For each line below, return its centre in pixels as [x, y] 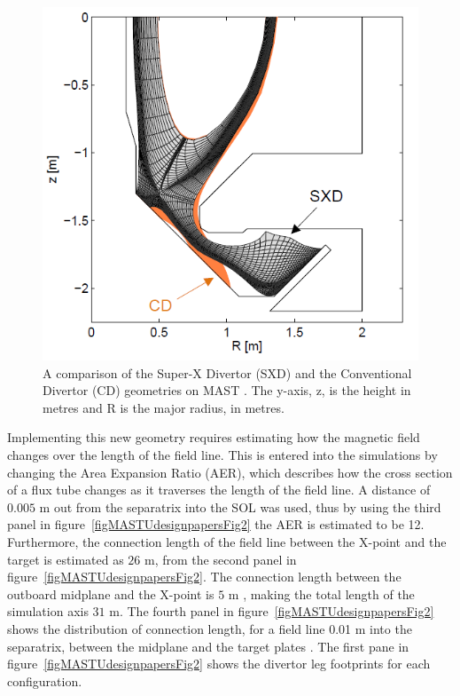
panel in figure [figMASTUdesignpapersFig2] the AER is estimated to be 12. [216, 524]
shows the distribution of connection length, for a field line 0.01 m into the [210, 629]
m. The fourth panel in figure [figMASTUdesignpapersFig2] [272, 611]
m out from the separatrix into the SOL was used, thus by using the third [240, 506]
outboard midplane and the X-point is [111, 593]
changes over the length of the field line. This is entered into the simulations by [222, 455]
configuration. [45, 680]
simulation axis [48, 611]
